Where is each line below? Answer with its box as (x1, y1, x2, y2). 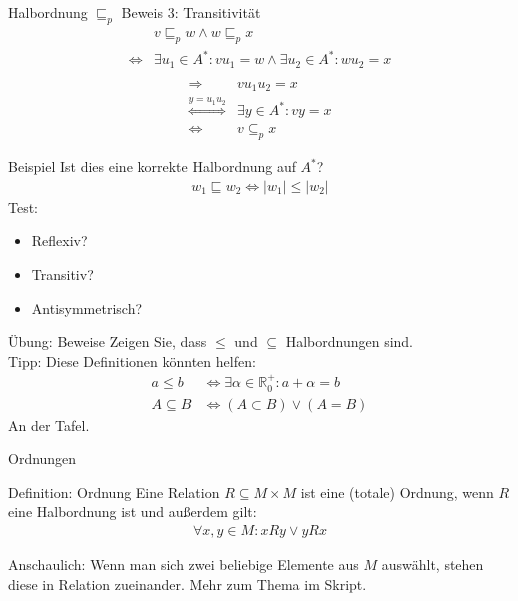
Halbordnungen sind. (285, 331, 414, 352)
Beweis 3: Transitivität (121, 2, 261, 22)
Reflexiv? (31, 230, 88, 251)
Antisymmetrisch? (31, 297, 143, 318)
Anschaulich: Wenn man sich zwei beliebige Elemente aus (8, 554, 359, 575)
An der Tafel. (8, 414, 90, 435)
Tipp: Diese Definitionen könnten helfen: (8, 350, 256, 371)
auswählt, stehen (381, 554, 484, 575)
